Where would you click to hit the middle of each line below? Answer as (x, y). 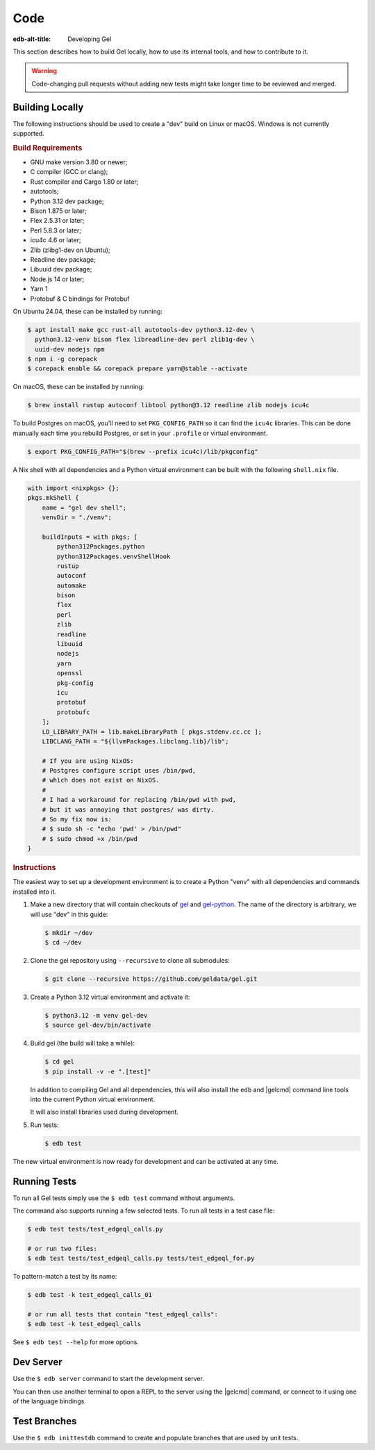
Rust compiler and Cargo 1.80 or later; (84, 182)
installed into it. (35, 892)
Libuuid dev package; (61, 269)
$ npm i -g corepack (62, 359)
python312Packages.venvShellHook (114, 556)
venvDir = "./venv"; (77, 517)
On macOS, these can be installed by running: (78, 387)
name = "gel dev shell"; (84, 507)
